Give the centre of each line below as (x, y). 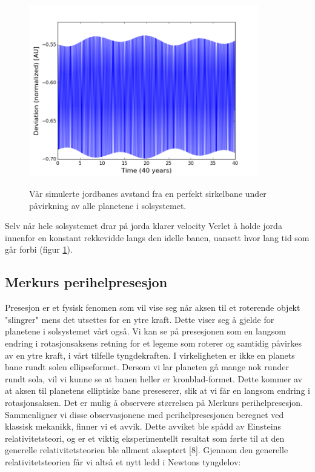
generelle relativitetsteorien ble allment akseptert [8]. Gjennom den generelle (147, 450)
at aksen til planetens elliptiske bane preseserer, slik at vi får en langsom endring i (157, 391)
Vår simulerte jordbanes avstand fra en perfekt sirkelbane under (148, 194)
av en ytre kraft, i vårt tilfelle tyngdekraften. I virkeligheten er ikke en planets (150, 355)
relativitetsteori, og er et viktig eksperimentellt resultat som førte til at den (145, 438)
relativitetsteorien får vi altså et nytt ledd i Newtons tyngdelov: (123, 461)
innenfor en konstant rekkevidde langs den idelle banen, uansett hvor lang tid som (157, 237)
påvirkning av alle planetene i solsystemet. (108, 205)
